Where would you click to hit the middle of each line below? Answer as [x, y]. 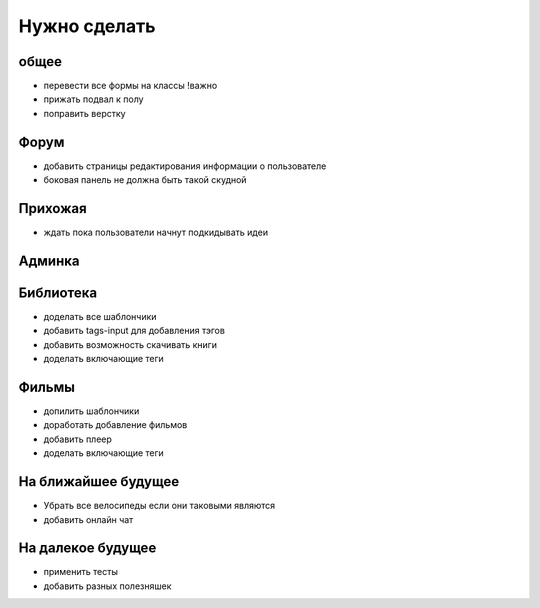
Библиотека [58, 292]
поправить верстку [84, 113]
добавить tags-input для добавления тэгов [134, 331]
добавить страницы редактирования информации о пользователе [185, 166]
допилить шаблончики [91, 411]
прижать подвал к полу [93, 99]
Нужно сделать [87, 26]
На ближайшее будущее [99, 481]
